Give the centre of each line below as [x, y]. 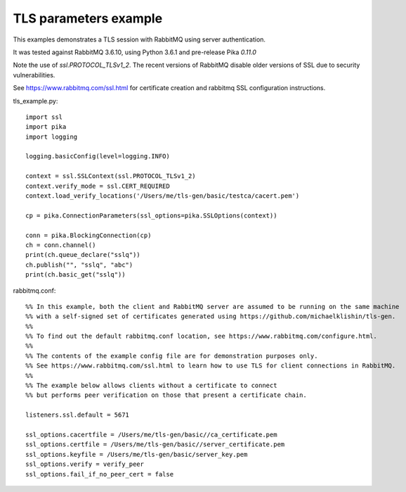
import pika [46, 127]
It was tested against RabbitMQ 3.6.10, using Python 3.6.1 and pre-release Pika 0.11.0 [135, 52]
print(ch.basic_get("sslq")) [76, 275]
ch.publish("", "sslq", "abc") [79, 265]
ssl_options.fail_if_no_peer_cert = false [100, 474]
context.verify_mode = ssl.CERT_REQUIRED [98, 186]
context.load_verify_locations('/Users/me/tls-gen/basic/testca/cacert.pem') [163, 196]
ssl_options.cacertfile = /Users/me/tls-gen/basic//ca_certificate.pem [151, 435]
